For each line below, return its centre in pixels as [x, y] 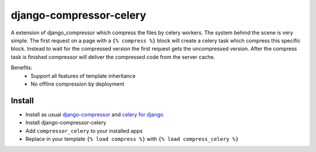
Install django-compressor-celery [66, 123]
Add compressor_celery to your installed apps [84, 130]
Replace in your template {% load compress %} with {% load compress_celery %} [132, 139]
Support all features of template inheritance [83, 76]
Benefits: [22, 68]
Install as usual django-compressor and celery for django [95, 114]
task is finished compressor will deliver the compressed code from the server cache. [113, 57]
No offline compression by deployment [78, 84]
